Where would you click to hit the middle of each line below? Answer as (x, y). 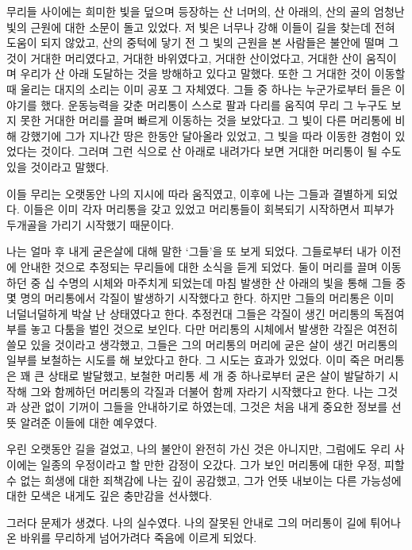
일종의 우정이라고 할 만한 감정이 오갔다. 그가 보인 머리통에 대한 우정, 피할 (223, 465)
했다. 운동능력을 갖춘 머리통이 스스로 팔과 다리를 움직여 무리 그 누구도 (214, 104)
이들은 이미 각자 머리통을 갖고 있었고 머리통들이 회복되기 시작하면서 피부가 (209, 209)
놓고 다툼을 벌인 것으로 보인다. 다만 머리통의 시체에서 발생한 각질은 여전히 (214, 329)
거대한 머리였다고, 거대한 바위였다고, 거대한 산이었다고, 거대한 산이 (196, 58)
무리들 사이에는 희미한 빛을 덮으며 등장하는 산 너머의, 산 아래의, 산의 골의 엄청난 (206, 11)
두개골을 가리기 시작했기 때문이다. (90, 224)
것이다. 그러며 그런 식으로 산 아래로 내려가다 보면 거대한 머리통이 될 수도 (221, 151)
